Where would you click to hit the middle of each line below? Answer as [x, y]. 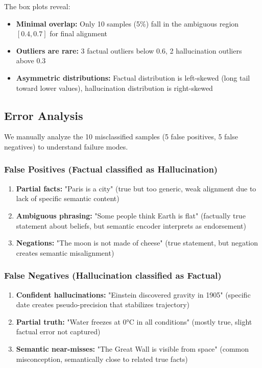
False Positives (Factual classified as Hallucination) [111, 169]
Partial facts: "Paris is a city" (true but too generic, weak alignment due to [136, 188]
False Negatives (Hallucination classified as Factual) [113, 275]
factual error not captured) [58, 332]
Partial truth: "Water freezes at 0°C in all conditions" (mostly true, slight [134, 321]
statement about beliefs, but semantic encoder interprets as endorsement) [131, 225]
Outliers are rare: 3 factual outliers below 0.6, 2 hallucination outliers [129, 50]
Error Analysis [44, 115]
